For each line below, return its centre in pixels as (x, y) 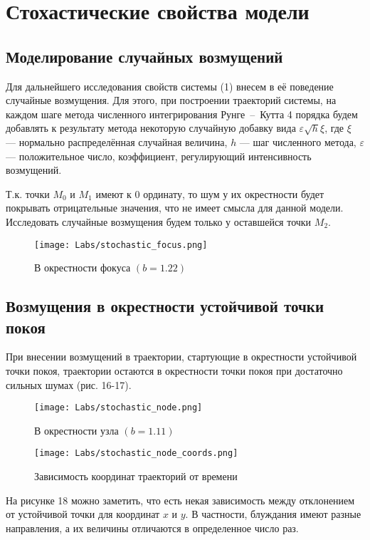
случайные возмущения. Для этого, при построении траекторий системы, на (171, 100)
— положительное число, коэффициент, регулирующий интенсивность (159, 156)
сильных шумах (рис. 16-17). (69, 384)
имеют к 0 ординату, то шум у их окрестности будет (210, 193)
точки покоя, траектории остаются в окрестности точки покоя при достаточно (174, 370)
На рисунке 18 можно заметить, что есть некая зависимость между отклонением (180, 500)
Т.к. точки (28, 193)
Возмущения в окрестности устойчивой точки (165, 306)
